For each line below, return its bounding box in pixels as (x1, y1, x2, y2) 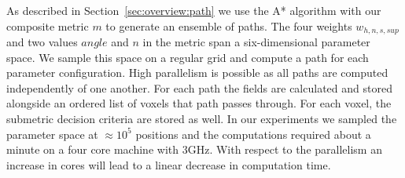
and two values (6, 34, 78, 50)
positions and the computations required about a (135, 125, 371, 142)
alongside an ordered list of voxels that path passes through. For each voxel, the (6, 95, 392, 111)
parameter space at (6, 125, 98, 142)
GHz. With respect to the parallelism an (187, 141, 382, 158)
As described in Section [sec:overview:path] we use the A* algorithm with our (6, 2, 381, 18)
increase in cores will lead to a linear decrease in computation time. (6, 156, 331, 173)
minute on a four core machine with (6, 141, 179, 158)
